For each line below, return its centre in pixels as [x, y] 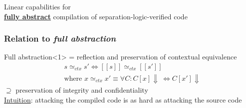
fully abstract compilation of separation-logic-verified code [96, 16]
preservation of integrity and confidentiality [82, 90]
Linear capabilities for [37, 6]
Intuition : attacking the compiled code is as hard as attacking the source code [123, 99]
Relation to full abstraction [60, 38]
